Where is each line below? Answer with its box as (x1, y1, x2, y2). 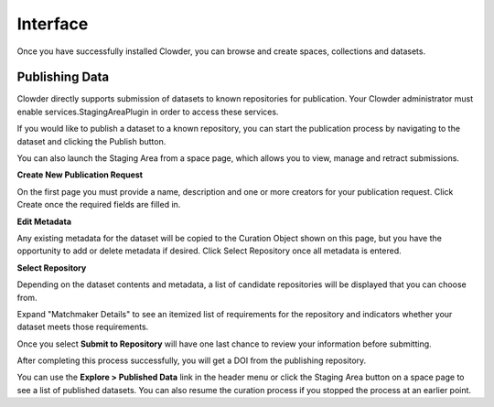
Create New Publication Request (16, 169, 144, 180)
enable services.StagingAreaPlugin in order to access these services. (16, 106, 279, 117)
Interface (16, 14, 89, 34)
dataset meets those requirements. (16, 321, 149, 333)
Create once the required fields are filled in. (16, 199, 181, 210)
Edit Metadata (16, 216, 72, 227)
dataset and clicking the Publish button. (16, 135, 166, 146)
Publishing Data (16, 70, 110, 85)
